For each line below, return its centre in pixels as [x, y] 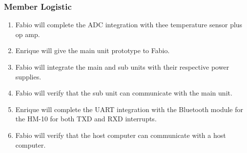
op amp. [28, 34]
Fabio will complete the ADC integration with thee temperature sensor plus [129, 25]
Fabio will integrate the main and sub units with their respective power [122, 67]
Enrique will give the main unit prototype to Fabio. [93, 50]
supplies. [28, 76]
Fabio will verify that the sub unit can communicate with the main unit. [124, 93]
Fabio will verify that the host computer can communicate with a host [121, 135]
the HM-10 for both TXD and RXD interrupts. [86, 119]
